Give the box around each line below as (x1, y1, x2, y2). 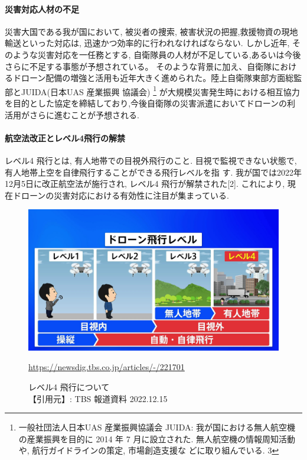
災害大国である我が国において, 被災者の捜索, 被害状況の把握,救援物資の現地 (5, 25, 298, 37)
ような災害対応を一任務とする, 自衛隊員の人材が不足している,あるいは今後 (12, 48, 301, 60)
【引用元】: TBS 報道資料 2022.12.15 (28, 392, 168, 404)
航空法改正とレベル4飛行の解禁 (5, 131, 126, 144)
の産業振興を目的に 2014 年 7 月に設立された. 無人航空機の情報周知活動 (18, 432, 295, 445)
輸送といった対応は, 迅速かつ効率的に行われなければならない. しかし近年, (5, 37, 290, 49)
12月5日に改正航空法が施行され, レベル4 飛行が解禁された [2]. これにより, (5, 177, 285, 190)
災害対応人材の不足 (5, 2, 79, 15)
